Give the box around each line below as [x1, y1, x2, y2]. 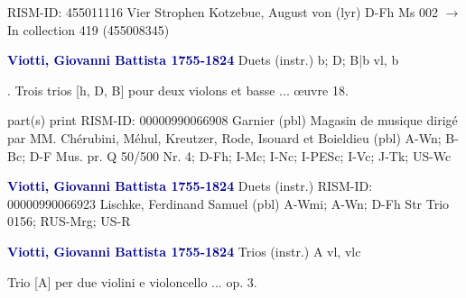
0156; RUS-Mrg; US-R [7, 212, 131, 230]
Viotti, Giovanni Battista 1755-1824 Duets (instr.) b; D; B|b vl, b [7, 50, 399, 69]
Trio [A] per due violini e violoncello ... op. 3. [7, 272, 257, 291]
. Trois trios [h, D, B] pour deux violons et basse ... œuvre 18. [7, 80, 349, 99]
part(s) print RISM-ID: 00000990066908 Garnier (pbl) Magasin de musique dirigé [7, 111, 458, 130]
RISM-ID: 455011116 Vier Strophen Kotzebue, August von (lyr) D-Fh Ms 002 [7, 3, 439, 21]
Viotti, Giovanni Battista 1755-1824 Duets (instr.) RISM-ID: [7, 176, 373, 195]
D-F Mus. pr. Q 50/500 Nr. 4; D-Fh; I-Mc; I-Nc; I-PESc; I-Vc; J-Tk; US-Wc [29, 146, 452, 165]
